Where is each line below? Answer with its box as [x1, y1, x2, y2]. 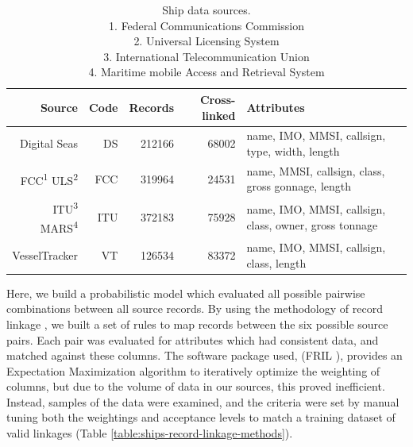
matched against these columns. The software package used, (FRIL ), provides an [6, 347, 403, 364]
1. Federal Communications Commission [109, 17, 304, 33]
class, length [246, 254, 307, 271]
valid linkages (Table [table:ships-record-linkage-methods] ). [6, 425, 293, 441]
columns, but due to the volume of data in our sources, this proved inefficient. [6, 378, 385, 395]
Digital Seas [20, 135, 78, 152]
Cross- [199, 91, 236, 107]
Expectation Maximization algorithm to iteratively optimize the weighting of [6, 362, 380, 379]
